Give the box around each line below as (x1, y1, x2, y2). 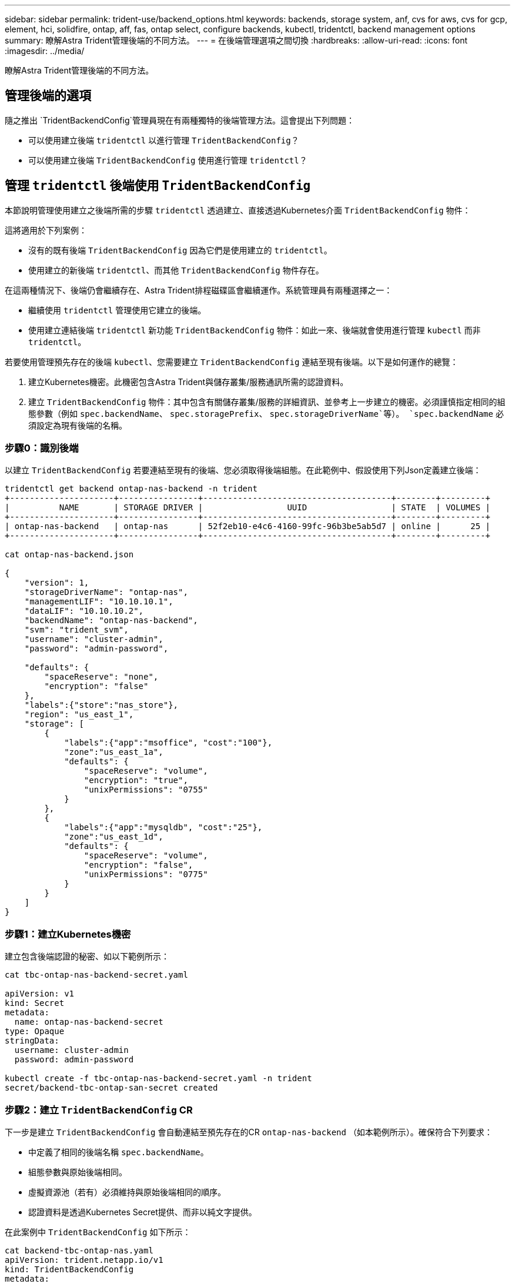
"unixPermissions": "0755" (83, 785, 208, 795)
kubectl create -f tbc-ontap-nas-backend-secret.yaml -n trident (5, 1074, 312, 1084)
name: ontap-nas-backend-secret (14, 1017, 163, 1027)
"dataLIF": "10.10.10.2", (24, 606, 144, 616)
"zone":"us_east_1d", (64, 832, 163, 842)
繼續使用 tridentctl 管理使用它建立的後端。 (28, 305, 206, 315)
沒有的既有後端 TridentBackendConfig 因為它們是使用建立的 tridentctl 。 (28, 245, 332, 255)
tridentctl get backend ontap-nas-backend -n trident (5, 484, 257, 494)
